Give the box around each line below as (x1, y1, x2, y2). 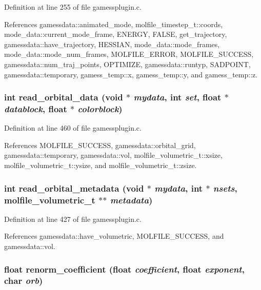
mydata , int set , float (133, 91, 222, 103)
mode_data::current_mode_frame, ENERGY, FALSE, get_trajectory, (4, 29, 227, 39)
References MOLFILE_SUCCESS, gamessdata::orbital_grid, (4, 139, 196, 150)
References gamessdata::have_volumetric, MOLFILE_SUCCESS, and (4, 231, 224, 241)
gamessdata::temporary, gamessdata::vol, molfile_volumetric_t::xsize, (4, 150, 223, 160)
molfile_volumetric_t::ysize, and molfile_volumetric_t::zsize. (4, 160, 197, 171)
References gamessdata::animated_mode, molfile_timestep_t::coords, (4, 18, 223, 29)
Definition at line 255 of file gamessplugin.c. (4, 2, 142, 12)
